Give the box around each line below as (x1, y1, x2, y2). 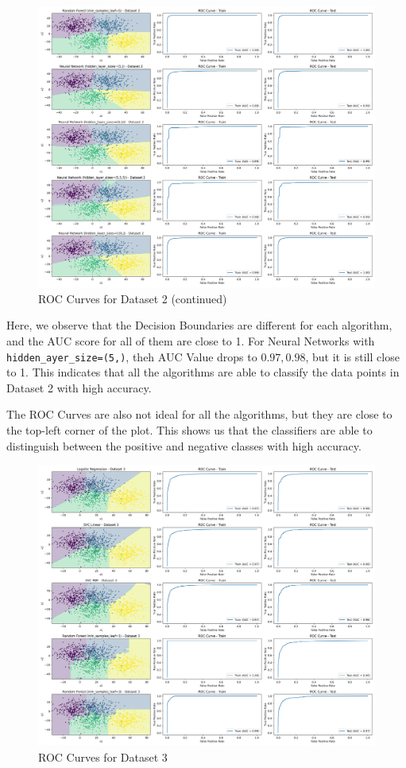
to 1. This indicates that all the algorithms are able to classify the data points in (6, 364, 400, 380)
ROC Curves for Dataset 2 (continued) (38, 290, 227, 306)
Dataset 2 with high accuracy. (6, 379, 152, 396)
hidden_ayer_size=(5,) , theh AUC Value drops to (6, 348, 257, 365)
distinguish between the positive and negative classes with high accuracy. (6, 437, 362, 454)
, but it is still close (305, 348, 400, 365)
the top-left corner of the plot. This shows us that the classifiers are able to (6, 422, 373, 438)
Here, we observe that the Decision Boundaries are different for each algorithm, (6, 317, 392, 333)
